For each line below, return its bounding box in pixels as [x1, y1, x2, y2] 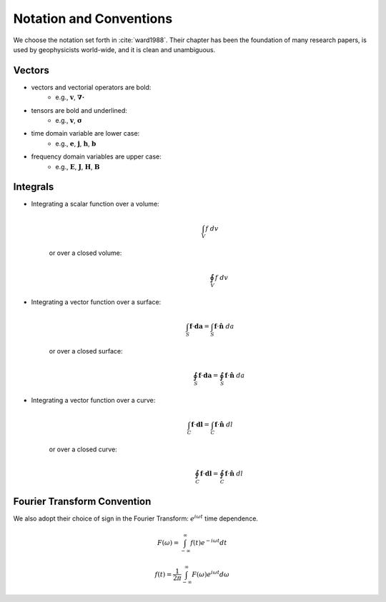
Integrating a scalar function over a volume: [31, 200, 160, 209]
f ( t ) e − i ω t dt [190, 538, 227, 546]
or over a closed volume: [49, 249, 122, 257]
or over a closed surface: [49, 347, 123, 356]
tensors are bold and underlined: [31, 106, 128, 114]
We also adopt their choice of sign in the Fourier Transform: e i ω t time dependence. [13, 513, 259, 523]
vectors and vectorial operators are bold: [31, 83, 152, 91]
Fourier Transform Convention [13, 495, 152, 507]
